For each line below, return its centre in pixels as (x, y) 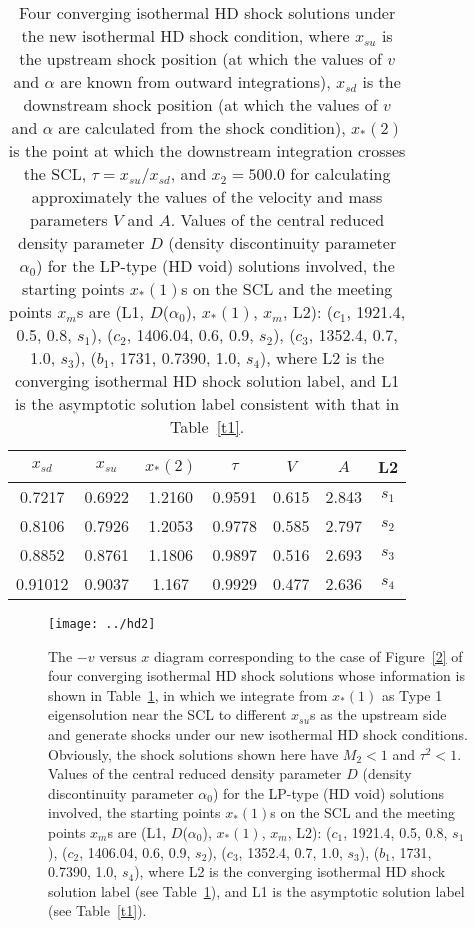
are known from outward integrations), (195, 81)
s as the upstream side (378, 714)
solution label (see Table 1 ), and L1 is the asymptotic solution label (256, 890)
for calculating (340, 173)
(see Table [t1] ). (97, 910)
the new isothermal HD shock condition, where (185, 35)
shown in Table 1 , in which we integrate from (188, 694)
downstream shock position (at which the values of (200, 104)
